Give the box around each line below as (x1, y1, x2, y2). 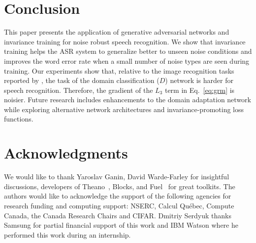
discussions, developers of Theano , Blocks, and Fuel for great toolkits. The (4, 181, 235, 191)
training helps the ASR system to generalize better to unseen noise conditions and (4, 46, 252, 56)
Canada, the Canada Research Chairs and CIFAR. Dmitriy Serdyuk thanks (4, 210, 232, 220)
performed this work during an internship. (4, 229, 131, 240)
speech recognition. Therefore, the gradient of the (4, 84, 153, 95)
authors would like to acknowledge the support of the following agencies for (4, 191, 231, 201)
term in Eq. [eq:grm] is (164, 84, 235, 95)
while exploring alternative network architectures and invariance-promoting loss (4, 104, 244, 114)
